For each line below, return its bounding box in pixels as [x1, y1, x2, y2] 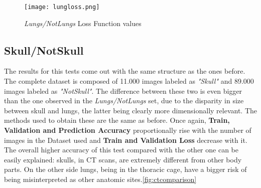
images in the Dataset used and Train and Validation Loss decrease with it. [4, 134, 247, 145]
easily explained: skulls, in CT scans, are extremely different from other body [4, 154, 242, 164]
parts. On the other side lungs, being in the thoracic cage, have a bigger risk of [4, 164, 247, 174]
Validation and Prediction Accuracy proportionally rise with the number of [4, 125, 251, 135]
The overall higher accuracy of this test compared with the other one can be [4, 144, 238, 155]
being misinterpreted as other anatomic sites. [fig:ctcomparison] [4, 173, 197, 184]
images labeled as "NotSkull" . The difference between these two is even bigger [4, 85, 242, 96]
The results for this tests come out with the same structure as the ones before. [4, 66, 245, 76]
